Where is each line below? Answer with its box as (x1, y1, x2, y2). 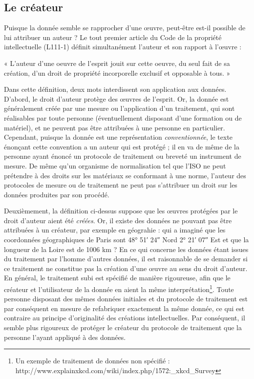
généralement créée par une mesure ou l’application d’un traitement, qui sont (4, 103, 235, 113)
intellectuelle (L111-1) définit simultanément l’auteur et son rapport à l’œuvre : (4, 42, 242, 52)
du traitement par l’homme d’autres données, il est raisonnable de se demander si (4, 253, 248, 264)
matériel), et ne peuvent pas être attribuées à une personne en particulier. (4, 122, 225, 132)
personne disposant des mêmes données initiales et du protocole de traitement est (4, 294, 248, 304)
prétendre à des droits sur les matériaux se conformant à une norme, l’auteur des (4, 170, 246, 180)
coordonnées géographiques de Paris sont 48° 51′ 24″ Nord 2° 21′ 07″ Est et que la (4, 234, 249, 245)
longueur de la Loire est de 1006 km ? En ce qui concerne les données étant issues (4, 244, 249, 254)
